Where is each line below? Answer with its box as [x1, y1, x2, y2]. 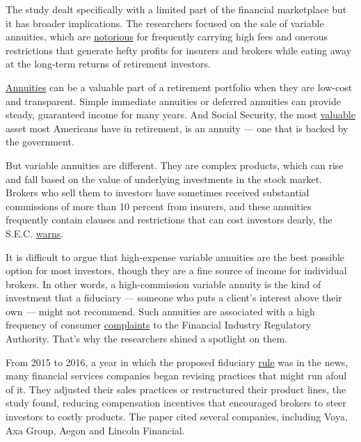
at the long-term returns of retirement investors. [6, 56, 211, 71]
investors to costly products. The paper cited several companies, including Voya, [6, 409, 348, 424]
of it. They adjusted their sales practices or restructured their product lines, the [6, 381, 346, 396]
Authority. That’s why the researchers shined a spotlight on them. [6, 331, 287, 346]
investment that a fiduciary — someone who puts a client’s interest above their [6, 290, 342, 305]
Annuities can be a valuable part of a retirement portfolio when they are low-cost [6, 79, 353, 94]
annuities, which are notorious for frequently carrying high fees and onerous [6, 29, 328, 44]
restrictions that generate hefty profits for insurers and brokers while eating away [6, 42, 352, 57]
